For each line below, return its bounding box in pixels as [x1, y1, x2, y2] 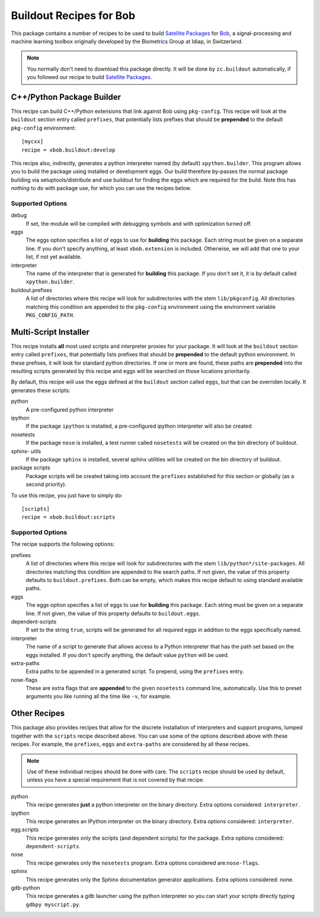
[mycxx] [21, 138, 44, 145]
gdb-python [11, 884, 41, 891]
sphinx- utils [11, 447, 41, 454]
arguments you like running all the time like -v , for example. [25, 693, 172, 700]
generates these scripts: [11, 387, 71, 394]
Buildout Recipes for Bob [11, 9, 136, 22]
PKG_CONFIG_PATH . [25, 311, 75, 318]
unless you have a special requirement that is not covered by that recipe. [27, 776, 204, 783]
